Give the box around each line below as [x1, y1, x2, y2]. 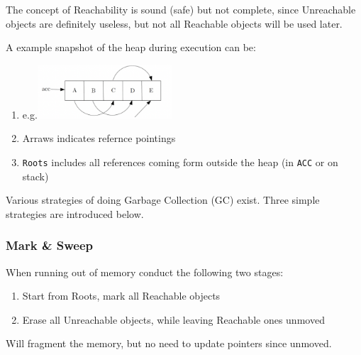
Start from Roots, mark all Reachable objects [22, 288, 221, 303]
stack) [22, 168, 49, 183]
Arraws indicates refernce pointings [22, 131, 176, 146]
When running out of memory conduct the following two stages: [6, 264, 284, 279]
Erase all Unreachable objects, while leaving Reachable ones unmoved [22, 312, 325, 327]
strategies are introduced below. [6, 206, 144, 221]
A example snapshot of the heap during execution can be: [6, 40, 256, 55]
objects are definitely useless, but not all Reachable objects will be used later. [6, 16, 343, 31]
